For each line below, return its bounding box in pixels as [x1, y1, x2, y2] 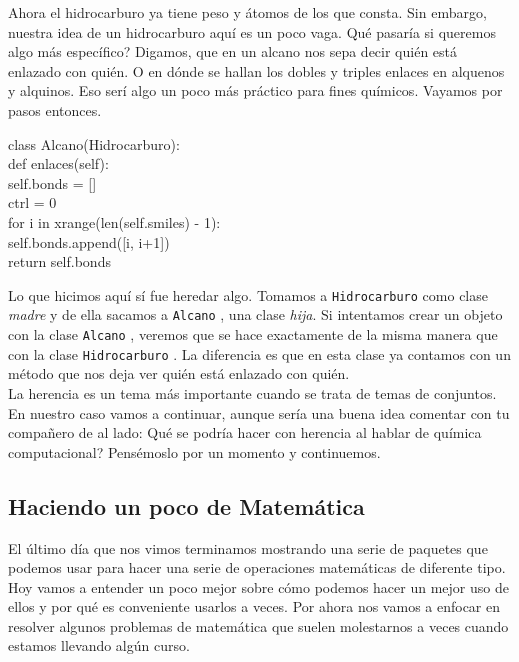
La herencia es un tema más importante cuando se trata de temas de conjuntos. [8, 382, 497, 403]
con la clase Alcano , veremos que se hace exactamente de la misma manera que [8, 324, 498, 345]
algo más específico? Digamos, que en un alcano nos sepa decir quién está [8, 41, 458, 62]
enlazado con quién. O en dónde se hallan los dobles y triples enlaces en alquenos [8, 60, 505, 81]
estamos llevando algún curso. [8, 635, 190, 656]
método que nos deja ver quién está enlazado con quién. [8, 363, 350, 384]
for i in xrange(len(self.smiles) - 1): [8, 211, 221, 232]
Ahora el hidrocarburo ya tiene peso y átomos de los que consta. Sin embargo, [8, 2, 487, 22]
